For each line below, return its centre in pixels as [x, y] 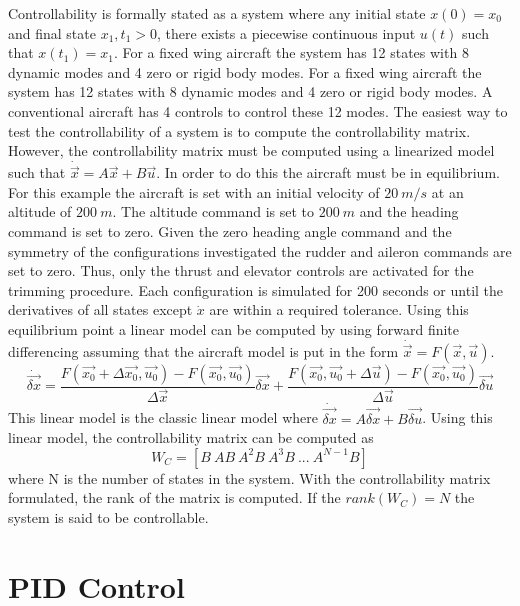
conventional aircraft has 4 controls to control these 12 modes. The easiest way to [258, 110]
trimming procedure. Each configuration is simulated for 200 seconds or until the [256, 289]
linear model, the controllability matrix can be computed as [191, 437]
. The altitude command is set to [213, 211]
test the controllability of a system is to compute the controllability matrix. [239, 130]
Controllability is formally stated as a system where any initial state [217, 13]
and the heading [409, 211]
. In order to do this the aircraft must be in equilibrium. [328, 172]
